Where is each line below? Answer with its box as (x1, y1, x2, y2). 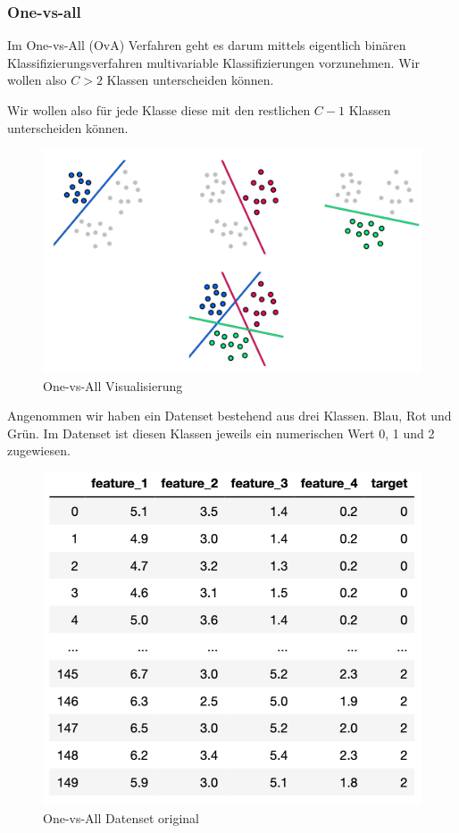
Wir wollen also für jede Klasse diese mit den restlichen (7, 101, 311, 119)
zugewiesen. (7, 441, 71, 460)
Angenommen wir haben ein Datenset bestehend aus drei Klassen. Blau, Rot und (7, 406, 452, 425)
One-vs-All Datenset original (43, 808, 199, 827)
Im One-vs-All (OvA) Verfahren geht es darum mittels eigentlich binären (7, 36, 406, 54)
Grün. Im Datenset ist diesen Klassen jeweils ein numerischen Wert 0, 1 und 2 (7, 423, 435, 442)
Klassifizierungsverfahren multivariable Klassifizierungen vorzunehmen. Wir (7, 53, 420, 71)
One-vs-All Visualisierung (43, 376, 183, 395)
